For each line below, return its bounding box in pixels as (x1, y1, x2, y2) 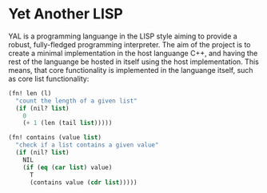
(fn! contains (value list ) (8, 134, 102, 142)
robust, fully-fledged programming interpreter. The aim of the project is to (8, 39, 251, 49)
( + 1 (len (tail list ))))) (22, 119, 113, 127)
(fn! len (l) (8, 89, 52, 97)
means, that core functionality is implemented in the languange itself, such (8, 65, 253, 74)
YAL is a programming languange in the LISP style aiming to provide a (8, 31, 237, 41)
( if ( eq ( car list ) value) (22, 163, 113, 171)
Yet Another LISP (8, 5, 124, 23)
